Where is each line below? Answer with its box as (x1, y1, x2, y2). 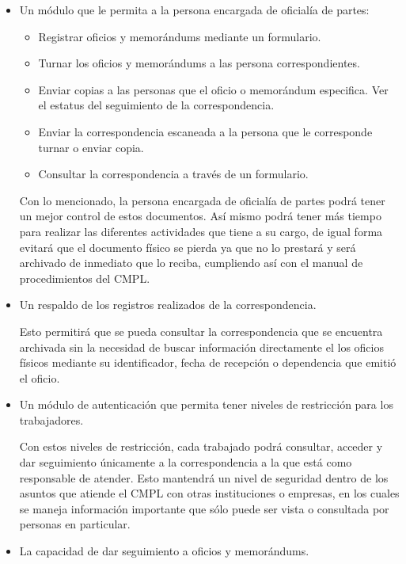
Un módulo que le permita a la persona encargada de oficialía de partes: (19, 2, 370, 17)
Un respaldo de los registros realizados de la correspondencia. (19, 296, 317, 313)
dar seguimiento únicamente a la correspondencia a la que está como (19, 454, 352, 471)
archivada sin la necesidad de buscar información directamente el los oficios (19, 338, 384, 355)
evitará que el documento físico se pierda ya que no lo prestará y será (19, 238, 356, 255)
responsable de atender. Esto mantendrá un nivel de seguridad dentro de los (19, 469, 389, 486)
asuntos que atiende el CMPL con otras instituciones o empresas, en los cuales (19, 485, 400, 501)
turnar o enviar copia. (38, 139, 144, 155)
